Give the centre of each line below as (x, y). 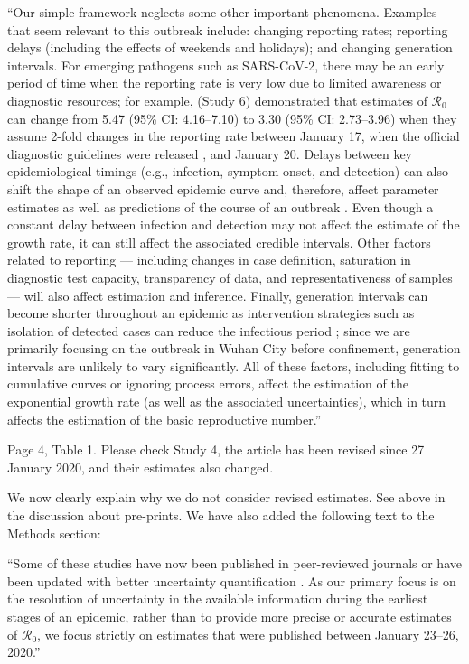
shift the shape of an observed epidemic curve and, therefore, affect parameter (223, 188)
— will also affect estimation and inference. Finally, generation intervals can (218, 295)
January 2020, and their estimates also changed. (141, 467)
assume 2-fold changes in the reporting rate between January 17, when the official (234, 136)
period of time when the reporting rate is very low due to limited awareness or (225, 83)
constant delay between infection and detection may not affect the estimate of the (234, 224)
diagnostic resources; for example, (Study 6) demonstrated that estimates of (217, 100)
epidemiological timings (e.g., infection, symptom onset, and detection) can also (228, 171)
